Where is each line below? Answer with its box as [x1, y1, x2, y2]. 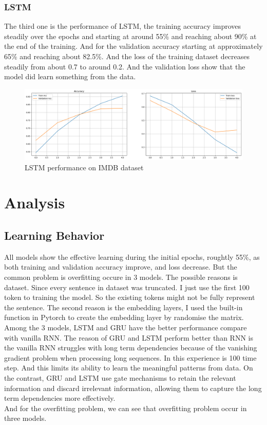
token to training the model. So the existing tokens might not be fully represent [4, 292, 255, 303]
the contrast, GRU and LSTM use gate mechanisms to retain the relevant [4, 372, 236, 383]
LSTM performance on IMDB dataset [25, 162, 144, 172]
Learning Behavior [4, 227, 105, 243]
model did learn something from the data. [4, 71, 136, 82]
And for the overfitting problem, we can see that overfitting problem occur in [4, 402, 247, 413]
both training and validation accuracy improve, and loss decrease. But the [4, 261, 237, 272]
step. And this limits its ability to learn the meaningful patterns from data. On [4, 362, 253, 373]
